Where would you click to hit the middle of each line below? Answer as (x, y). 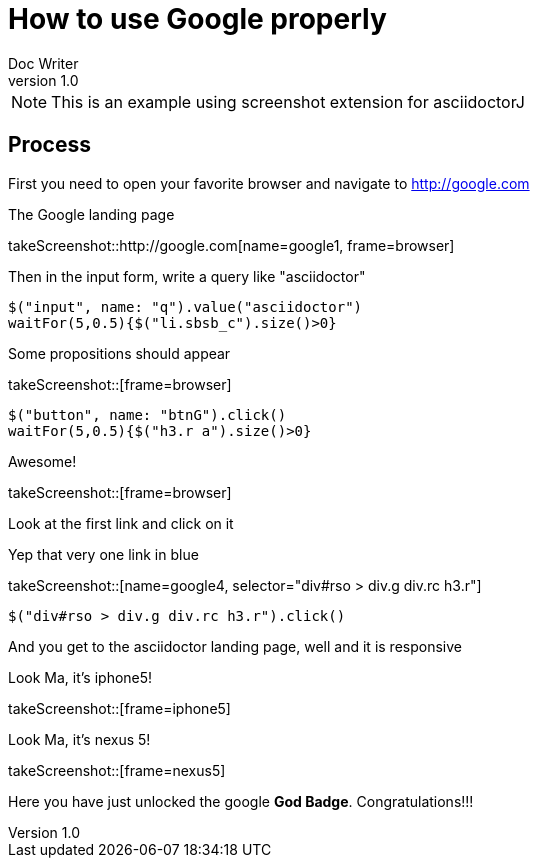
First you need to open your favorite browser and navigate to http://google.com (269, 183)
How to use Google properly (197, 19)
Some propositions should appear (119, 353)
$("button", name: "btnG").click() (147, 414)
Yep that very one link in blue (103, 554)
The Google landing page (91, 214)
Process (49, 145)
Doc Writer (43, 63)
